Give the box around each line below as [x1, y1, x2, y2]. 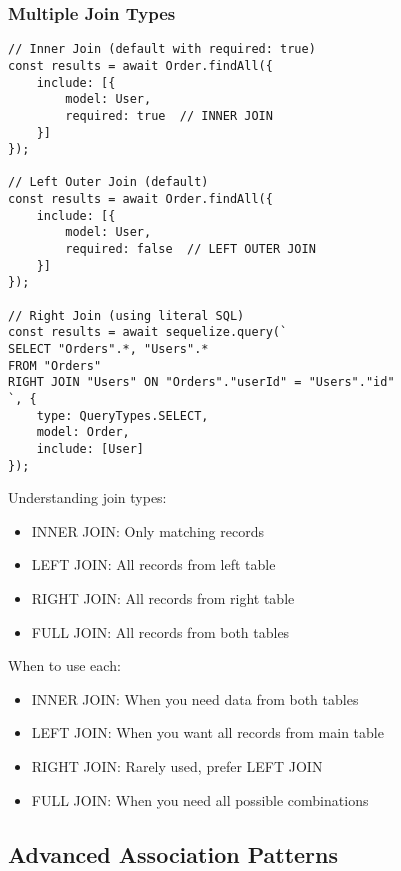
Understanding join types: [8, 487, 167, 508]
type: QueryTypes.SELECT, [36, 408, 209, 423]
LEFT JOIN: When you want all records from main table [31, 722, 384, 743]
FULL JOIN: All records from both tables [31, 621, 290, 642]
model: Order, [36, 425, 130, 440]
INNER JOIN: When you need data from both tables [31, 688, 359, 709]
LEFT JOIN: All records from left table [31, 554, 276, 575]
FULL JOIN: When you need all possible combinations [31, 789, 369, 810]
